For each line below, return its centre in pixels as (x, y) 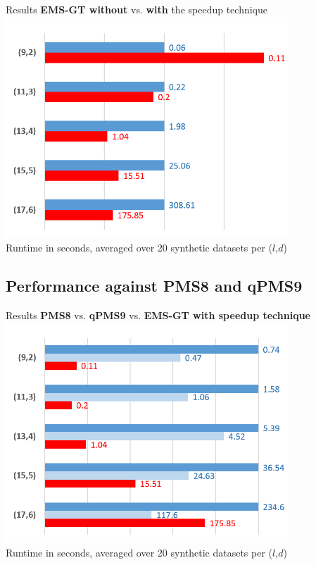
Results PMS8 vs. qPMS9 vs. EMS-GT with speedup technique (158, 315)
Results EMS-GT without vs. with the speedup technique (137, 9)
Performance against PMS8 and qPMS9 (154, 285)
